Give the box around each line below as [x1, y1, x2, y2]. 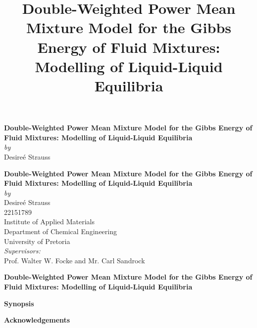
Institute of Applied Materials [4, 216, 95, 227]
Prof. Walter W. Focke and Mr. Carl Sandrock [4, 255, 145, 265]
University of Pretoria [4, 236, 70, 246]
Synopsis [4, 298, 34, 308]
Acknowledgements [4, 315, 70, 325]
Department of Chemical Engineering [4, 226, 117, 237]
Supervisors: [4, 246, 41, 256]
